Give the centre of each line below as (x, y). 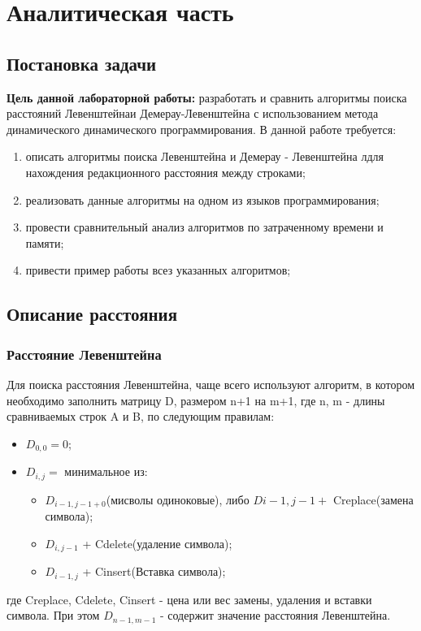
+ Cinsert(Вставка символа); (154, 571)
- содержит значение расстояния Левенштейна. (275, 615)
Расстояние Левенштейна (84, 354)
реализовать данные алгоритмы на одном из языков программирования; (202, 199)
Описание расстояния (92, 314)
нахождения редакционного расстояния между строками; (165, 172)
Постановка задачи (82, 63)
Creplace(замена (373, 499)
